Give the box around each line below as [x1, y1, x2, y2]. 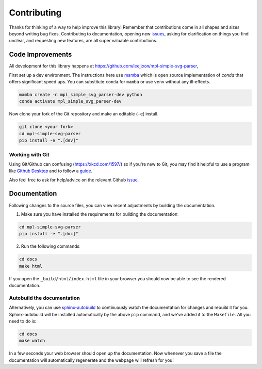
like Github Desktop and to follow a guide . [9, 168, 93, 174]
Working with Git [9, 151, 49, 158]
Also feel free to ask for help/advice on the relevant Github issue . [9, 177, 139, 183]
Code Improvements [9, 50, 72, 59]
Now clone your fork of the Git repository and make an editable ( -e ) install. [9, 111, 159, 117]
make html [19, 263, 43, 269]
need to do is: [9, 318, 36, 324]
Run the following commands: [21, 243, 81, 249]
